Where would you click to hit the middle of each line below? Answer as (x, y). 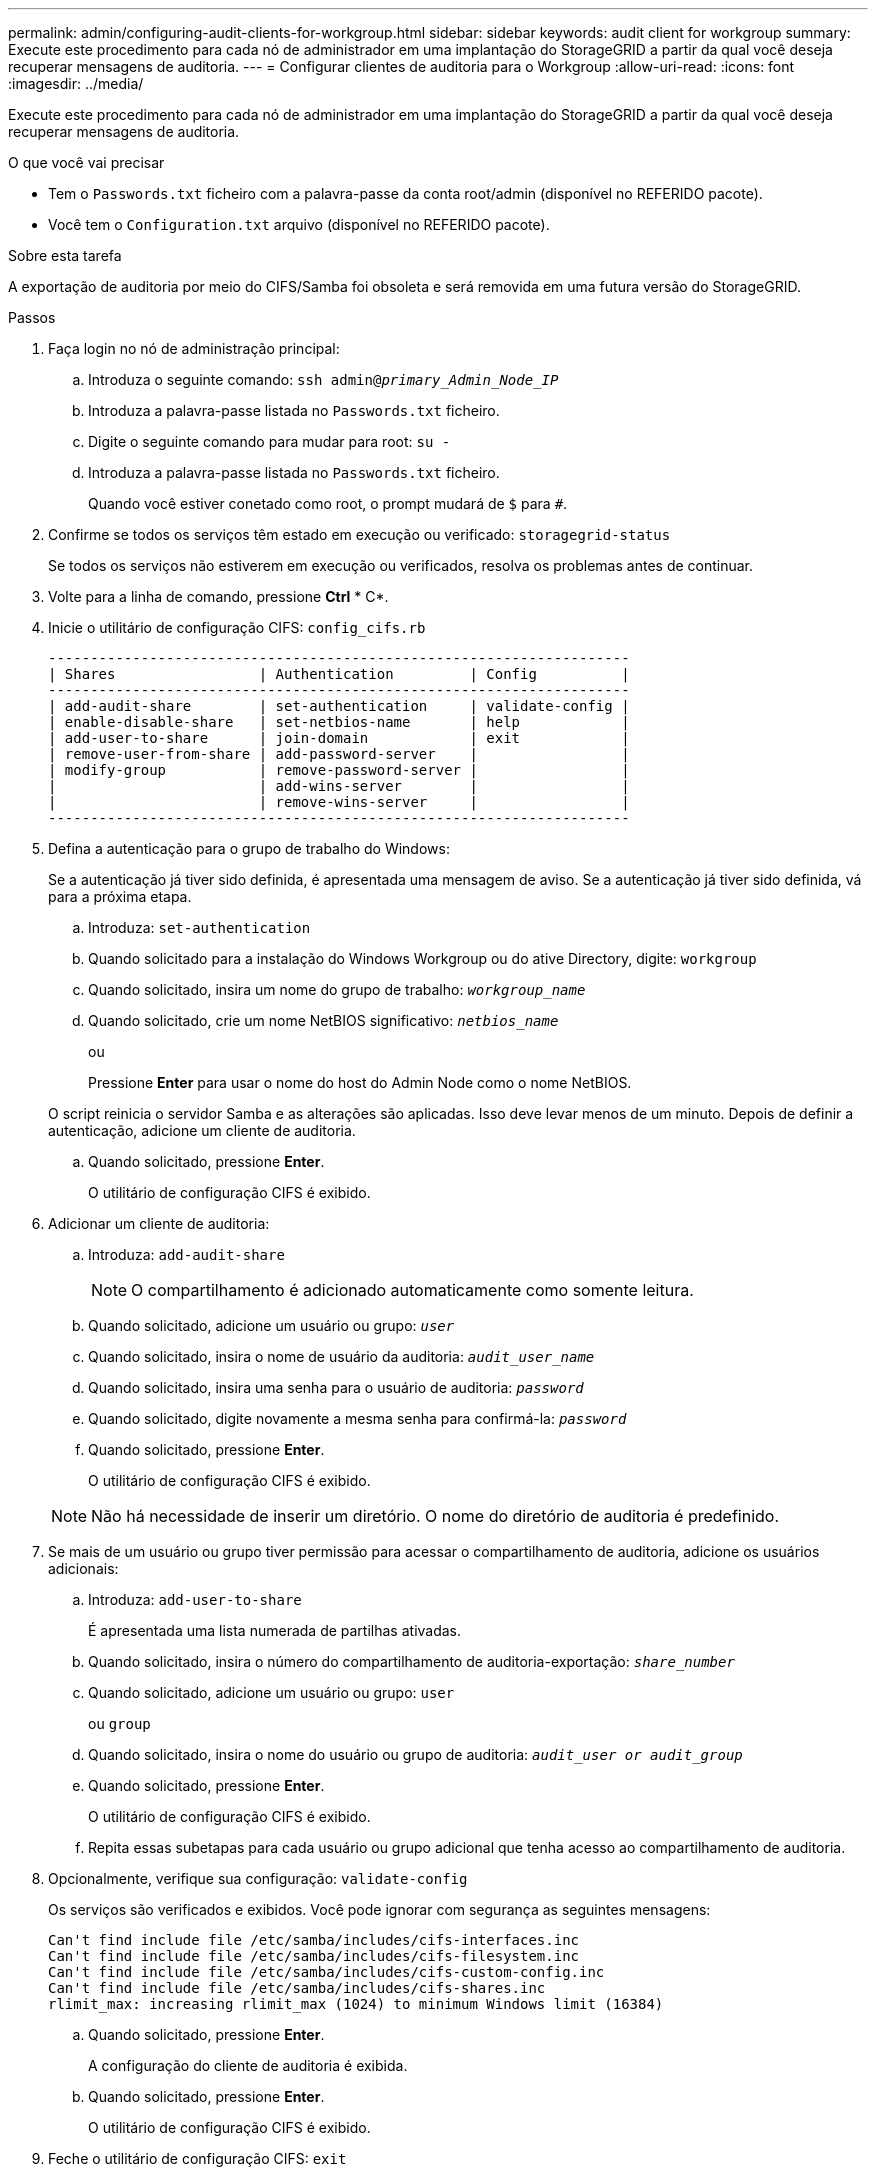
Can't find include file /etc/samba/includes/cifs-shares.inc (297, 1988)
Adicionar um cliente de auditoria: (159, 1223)
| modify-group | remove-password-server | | (339, 770)
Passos (32, 317)
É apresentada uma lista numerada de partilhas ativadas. (275, 1630)
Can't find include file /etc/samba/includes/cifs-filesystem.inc (314, 1956)
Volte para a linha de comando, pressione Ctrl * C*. (218, 596)
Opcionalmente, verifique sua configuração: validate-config (258, 1878)
